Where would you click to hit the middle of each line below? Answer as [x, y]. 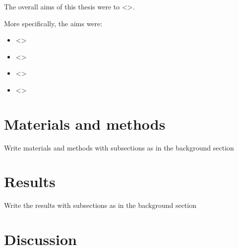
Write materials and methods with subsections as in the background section [119, 147]
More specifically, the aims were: [53, 23]
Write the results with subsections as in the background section [100, 205]
